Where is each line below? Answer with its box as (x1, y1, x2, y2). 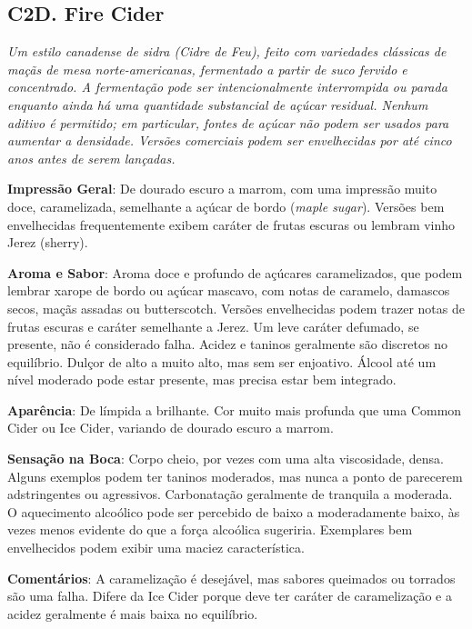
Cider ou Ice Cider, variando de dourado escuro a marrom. (7, 418, 334, 437)
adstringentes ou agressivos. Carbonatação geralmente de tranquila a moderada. (7, 484, 453, 504)
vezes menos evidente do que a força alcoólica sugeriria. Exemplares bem (7, 520, 413, 539)
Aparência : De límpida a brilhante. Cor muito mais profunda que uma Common (7, 400, 462, 419)
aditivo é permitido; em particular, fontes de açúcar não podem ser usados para (7, 113, 449, 132)
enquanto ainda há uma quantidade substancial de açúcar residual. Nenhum (7, 95, 428, 114)
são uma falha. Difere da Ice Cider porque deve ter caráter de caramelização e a (7, 586, 452, 605)
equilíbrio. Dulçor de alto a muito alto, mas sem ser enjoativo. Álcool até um (7, 352, 437, 371)
